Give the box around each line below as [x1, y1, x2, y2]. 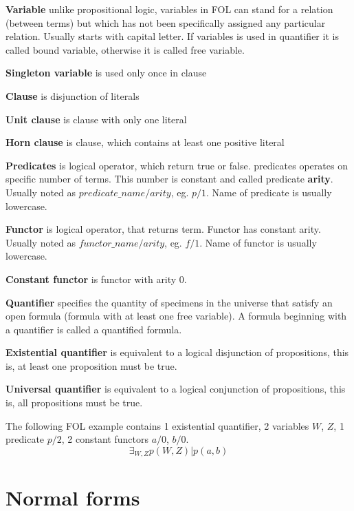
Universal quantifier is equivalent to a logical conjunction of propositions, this [5, 382, 346, 396]
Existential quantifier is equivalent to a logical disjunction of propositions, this [5, 345, 349, 359]
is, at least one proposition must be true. [5, 358, 177, 373]
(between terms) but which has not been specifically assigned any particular [5, 15, 326, 30]
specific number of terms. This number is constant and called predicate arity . [5, 171, 333, 186]
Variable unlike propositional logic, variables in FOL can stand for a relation [5, 2, 333, 16]
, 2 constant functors [61, 432, 148, 446]
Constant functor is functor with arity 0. [5, 271, 187, 286]
